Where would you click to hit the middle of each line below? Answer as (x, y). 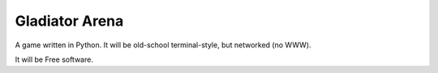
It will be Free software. (54, 59)
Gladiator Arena (69, 21)
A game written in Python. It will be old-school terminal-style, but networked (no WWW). (163, 45)
